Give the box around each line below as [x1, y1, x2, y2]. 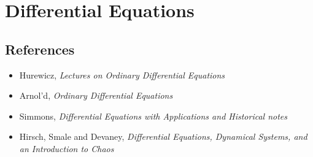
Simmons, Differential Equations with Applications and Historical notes [19, 109, 288, 122]
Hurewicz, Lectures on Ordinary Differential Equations [19, 68, 225, 81]
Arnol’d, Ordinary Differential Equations [19, 89, 173, 102]
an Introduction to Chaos [19, 142, 114, 155]
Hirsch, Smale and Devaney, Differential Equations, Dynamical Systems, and [19, 130, 307, 143]
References [5, 39, 75, 58]
